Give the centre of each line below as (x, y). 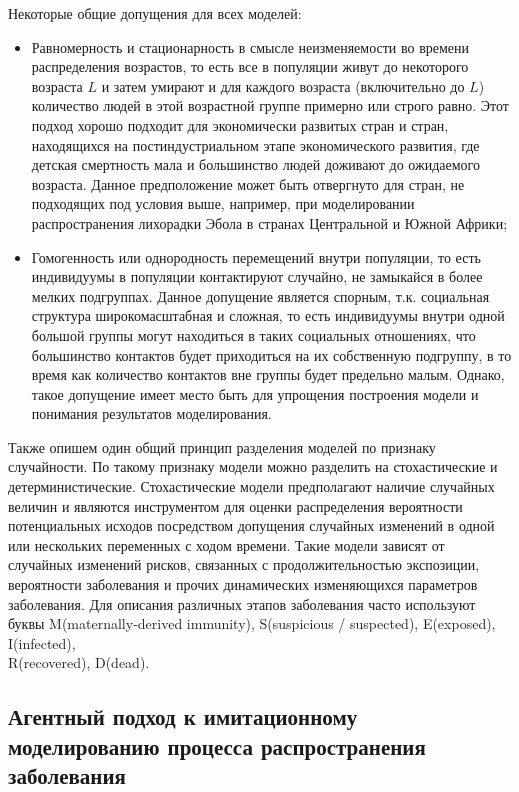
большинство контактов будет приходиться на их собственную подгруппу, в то (271, 354)
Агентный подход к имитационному (183, 716)
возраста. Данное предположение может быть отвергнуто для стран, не (248, 183)
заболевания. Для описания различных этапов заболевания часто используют (242, 603)
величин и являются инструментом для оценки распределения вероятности (235, 505)
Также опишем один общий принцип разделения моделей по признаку (222, 446)
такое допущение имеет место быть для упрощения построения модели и (255, 393)
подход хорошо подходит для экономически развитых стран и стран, (240, 124)
